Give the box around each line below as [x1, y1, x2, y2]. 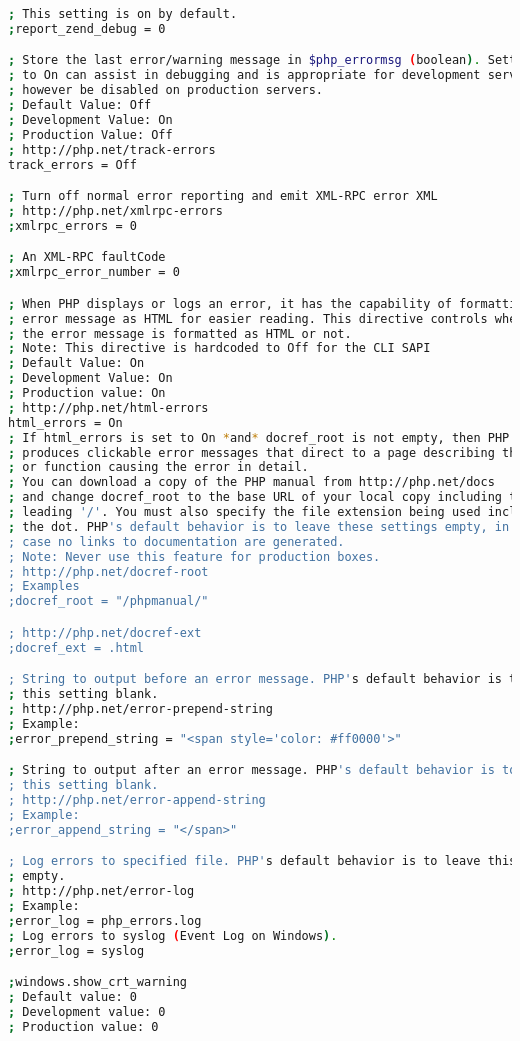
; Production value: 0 [8, 1019, 159, 1034]
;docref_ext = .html [8, 640, 145, 655]
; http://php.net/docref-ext [8, 625, 202, 640]
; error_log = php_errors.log [8, 913, 202, 928]
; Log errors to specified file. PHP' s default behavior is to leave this [8, 854, 517, 869]
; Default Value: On [8, 356, 145, 371]
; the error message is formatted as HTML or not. [8, 326, 352, 341]
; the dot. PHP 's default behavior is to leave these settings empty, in [8, 519, 510, 534]
